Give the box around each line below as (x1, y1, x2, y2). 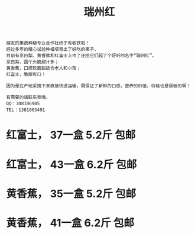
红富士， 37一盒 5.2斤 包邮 (6, 128, 136, 142)
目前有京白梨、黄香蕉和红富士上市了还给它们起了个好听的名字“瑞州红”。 (6, 53, 157, 59)
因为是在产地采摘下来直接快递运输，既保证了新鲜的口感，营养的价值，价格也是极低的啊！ (6, 83, 191, 89)
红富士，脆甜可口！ (6, 71, 46, 77)
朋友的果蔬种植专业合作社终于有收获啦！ (6, 40, 90, 46)
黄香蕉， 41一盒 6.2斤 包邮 (6, 216, 135, 229)
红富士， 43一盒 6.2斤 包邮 (6, 158, 137, 171)
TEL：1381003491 (6, 107, 45, 113)
